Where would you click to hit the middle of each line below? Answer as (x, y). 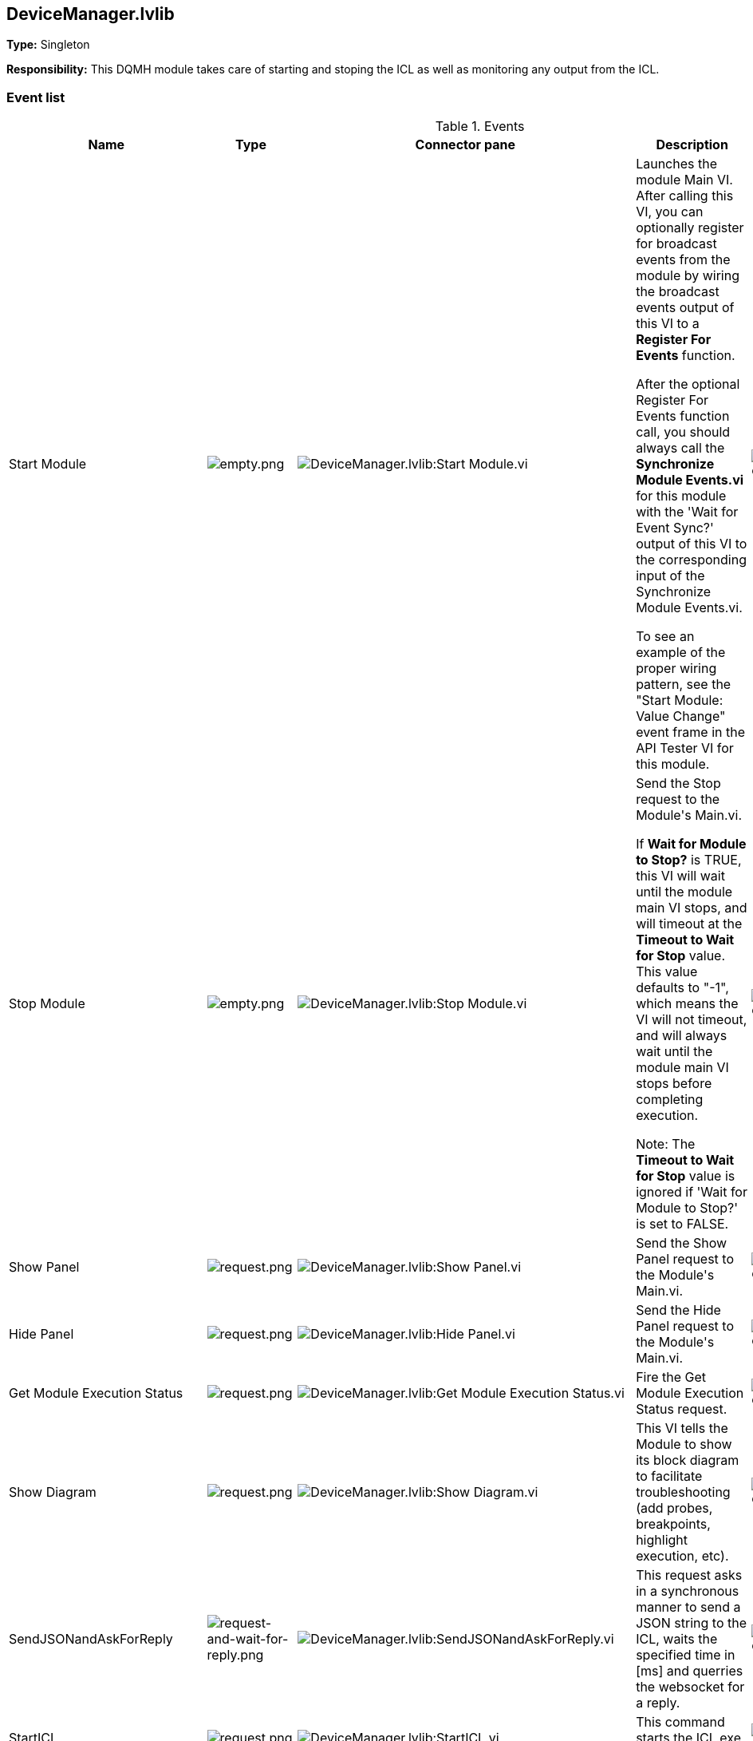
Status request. (682, 1409)
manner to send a (688, 1607)
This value (667, 972)
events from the (683, 260)
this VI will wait (680, 876)
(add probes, (674, 1508)
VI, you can (670, 212)
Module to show (684, 1444)
